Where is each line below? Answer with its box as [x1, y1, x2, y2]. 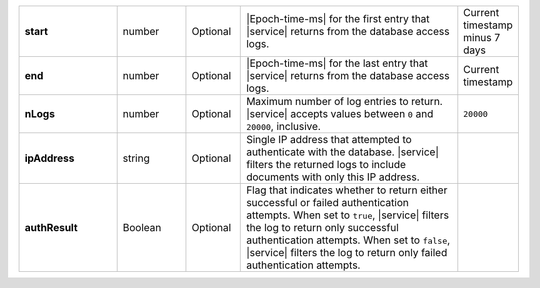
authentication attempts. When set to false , [246, 233, 451, 247]
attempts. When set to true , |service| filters [246, 208, 450, 222]
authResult [24, 221, 79, 234]
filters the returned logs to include [246, 158, 407, 171]
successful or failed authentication [246, 196, 409, 209]
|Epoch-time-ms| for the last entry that [246, 56, 429, 70]
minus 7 [463, 31, 501, 44]
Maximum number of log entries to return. [246, 95, 444, 108]
